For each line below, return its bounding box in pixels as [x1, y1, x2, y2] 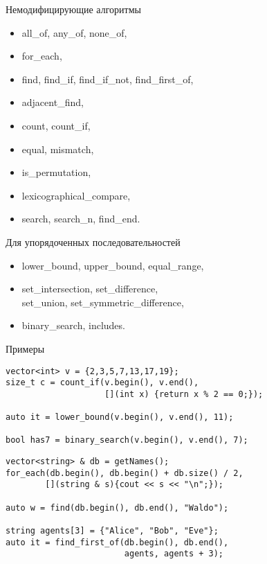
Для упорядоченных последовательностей [6, 234, 181, 249]
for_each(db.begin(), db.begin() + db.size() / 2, [6, 468, 243, 478]
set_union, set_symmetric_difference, [21, 294, 184, 309]
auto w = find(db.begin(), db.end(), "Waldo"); [6, 502, 229, 513]
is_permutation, [21, 165, 91, 179]
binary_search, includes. [21, 318, 125, 333]
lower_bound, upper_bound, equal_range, [21, 258, 204, 272]
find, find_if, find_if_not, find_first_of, [21, 71, 194, 86]
